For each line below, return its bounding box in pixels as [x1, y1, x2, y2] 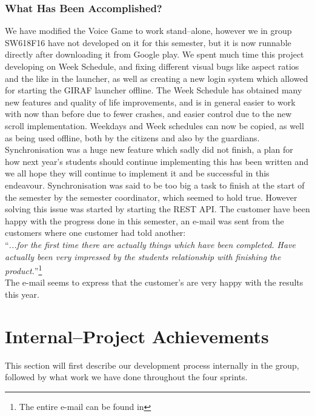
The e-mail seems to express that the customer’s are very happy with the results [5, 276, 303, 289]
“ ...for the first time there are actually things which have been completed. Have [5, 238, 296, 250]
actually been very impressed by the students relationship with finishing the [5, 250, 281, 263]
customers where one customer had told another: [5, 226, 186, 239]
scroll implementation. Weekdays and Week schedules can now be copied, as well [5, 119, 304, 132]
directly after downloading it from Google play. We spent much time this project [5, 48, 304, 61]
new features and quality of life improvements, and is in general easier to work [5, 95, 296, 108]
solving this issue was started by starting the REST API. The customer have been [5, 203, 310, 215]
